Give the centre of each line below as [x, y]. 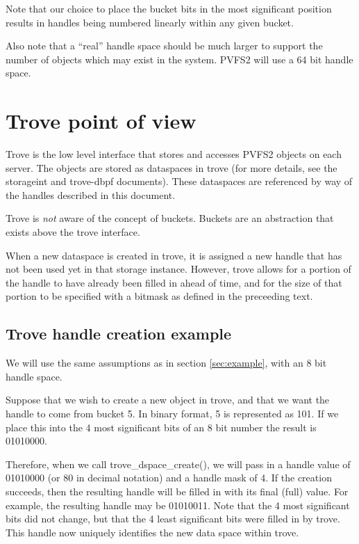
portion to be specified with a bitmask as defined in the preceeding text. [159, 296]
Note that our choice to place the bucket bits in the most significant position [169, 8]
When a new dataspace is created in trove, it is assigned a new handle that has [174, 255]
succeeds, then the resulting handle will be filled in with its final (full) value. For [177, 491]
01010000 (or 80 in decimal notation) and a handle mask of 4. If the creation [169, 478]
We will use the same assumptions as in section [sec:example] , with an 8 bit [166, 363]
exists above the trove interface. [73, 232]
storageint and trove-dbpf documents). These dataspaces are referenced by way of [179, 181]
